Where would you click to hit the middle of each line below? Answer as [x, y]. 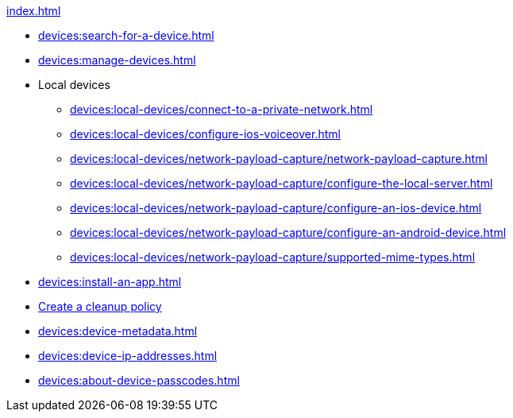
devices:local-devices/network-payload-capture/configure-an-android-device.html [288, 232]
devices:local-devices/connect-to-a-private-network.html [222, 109]
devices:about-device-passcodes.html [139, 380]
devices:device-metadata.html [118, 331]
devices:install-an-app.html [110, 282]
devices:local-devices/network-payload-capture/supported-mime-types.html [273, 257]
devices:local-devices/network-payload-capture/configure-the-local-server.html [282, 183]
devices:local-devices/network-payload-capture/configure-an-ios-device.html [276, 208]
